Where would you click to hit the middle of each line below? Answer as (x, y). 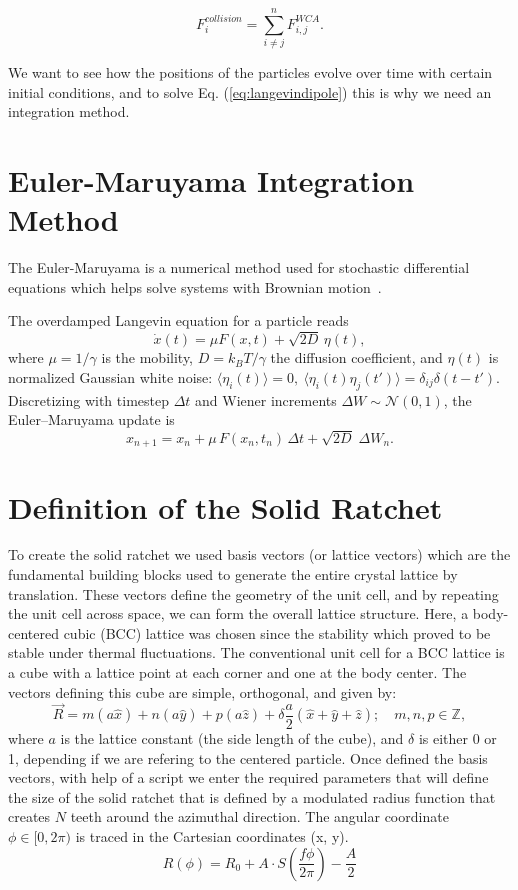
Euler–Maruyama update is (91, 419)
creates (29, 816)
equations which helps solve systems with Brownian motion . (195, 286)
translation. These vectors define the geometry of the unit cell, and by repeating (253, 593)
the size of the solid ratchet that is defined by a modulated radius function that (252, 796)
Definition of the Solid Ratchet (225, 506)
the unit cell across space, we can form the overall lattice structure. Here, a (238, 613)
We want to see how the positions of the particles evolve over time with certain (250, 72)
